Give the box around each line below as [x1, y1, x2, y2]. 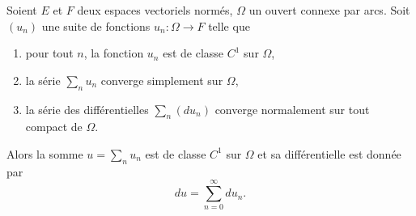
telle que [208, 17, 250, 34]
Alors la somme [6, 145, 83, 162]
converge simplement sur [100, 71, 223, 88]
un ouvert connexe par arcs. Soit [248, 2, 410, 18]
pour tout [25, 44, 74, 61]
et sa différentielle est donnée [257, 145, 401, 162]
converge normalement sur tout [214, 100, 370, 117]
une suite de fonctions [41, 17, 151, 34]
